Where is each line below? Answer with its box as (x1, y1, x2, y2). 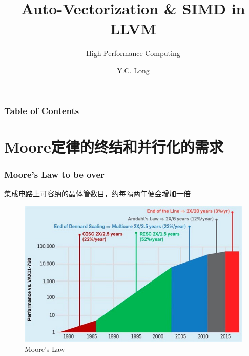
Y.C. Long (117, 65, 150, 76)
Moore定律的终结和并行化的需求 (4, 136, 223, 157)
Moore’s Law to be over (4, 167, 105, 180)
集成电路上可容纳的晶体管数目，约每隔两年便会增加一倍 (4, 188, 191, 199)
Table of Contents (4, 104, 79, 117)
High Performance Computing (86, 48, 180, 59)
